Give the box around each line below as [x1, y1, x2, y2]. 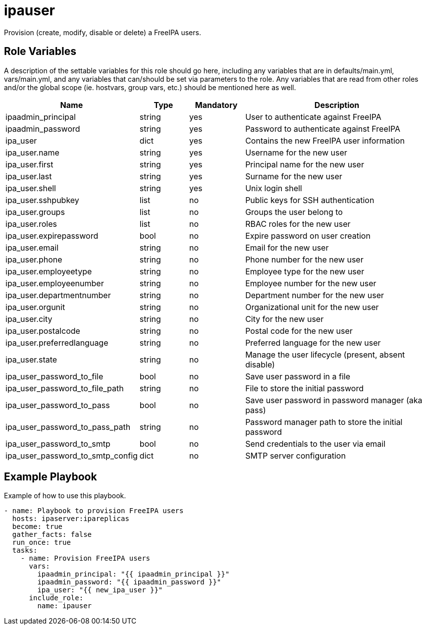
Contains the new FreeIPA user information [245, 135, 405, 146]
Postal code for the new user [245, 325, 353, 336]
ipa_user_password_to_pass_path [5, 421, 131, 432]
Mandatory [195, 100, 238, 110]
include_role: [29, 594, 84, 602]
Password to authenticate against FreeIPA [245, 123, 401, 134]
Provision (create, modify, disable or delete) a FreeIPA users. [4, 28, 201, 37]
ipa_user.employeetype [5, 266, 92, 276]
